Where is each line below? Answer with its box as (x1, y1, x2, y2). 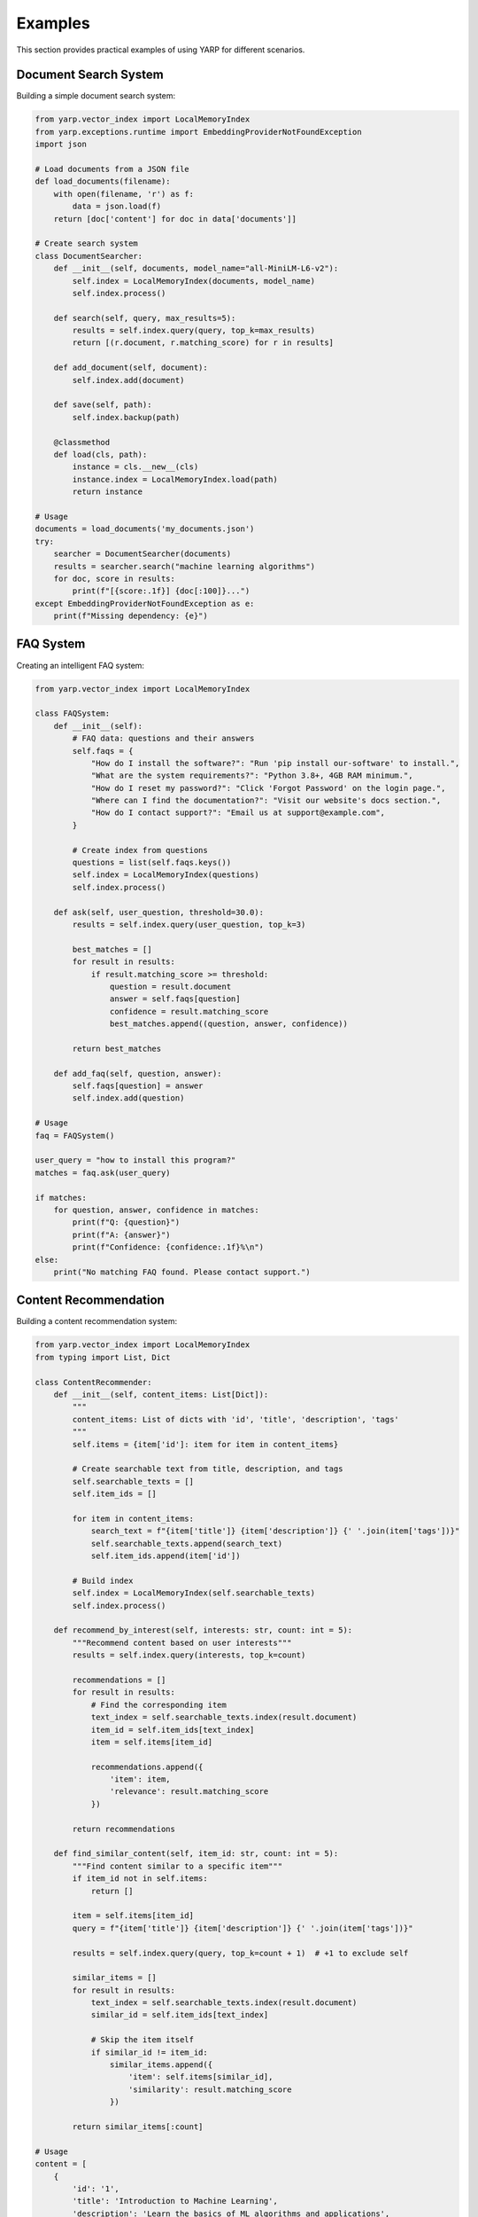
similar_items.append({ (109, 2060, 212, 2070)
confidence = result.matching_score (109, 1007, 269, 1016)
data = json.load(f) (72, 201, 162, 212)
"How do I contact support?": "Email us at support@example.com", (90, 808, 385, 818)
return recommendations (72, 1823, 176, 1834)
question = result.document (109, 981, 232, 991)
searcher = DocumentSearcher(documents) (53, 549, 232, 559)
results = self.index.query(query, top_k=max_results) (72, 325, 316, 336)
